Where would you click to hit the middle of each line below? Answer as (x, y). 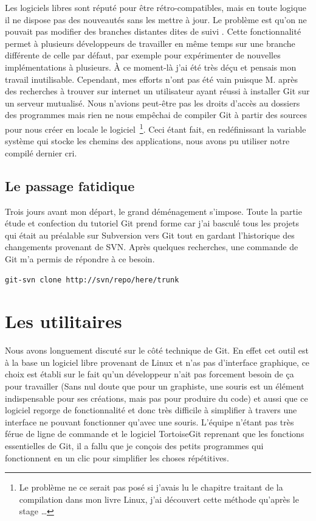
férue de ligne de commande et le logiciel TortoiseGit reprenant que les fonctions (155, 434)
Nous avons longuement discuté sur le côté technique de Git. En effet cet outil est (157, 350)
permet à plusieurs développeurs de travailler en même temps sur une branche (150, 43)
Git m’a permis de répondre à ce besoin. (80, 258)
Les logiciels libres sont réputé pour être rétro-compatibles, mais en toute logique (156, 7)
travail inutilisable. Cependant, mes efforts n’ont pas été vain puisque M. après (152, 79)
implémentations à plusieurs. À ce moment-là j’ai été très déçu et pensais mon (151, 67)
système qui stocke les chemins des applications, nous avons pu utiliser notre (147, 141)
